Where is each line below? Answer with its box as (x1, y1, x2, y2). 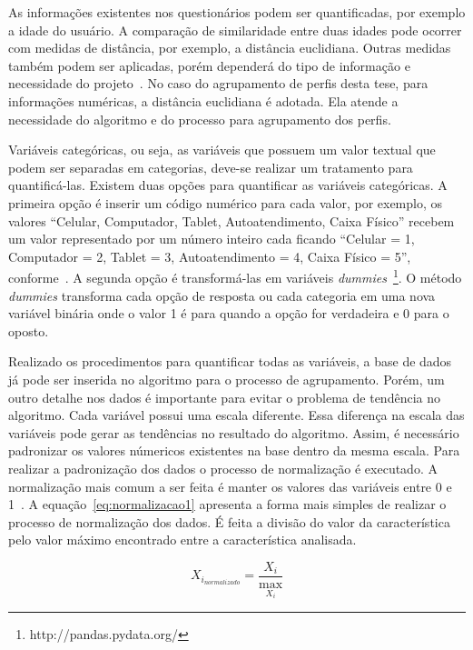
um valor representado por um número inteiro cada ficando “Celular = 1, (8, 229, 415, 248)
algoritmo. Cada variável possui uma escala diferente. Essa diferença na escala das (8, 405, 465, 425)
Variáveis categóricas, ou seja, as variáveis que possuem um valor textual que (8, 140, 436, 159)
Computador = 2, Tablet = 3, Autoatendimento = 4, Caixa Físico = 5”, (8, 246, 411, 265)
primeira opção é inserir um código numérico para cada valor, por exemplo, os (8, 193, 443, 212)
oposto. (8, 321, 49, 340)
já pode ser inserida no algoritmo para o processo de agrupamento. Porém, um (8, 369, 445, 388)
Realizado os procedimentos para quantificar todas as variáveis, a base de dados (8, 352, 452, 371)
